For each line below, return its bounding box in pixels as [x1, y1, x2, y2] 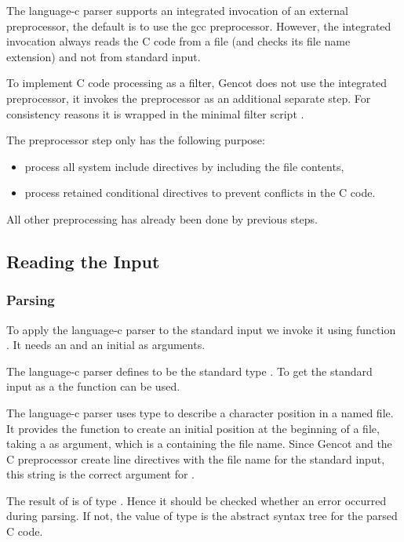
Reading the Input [6, 249, 160, 273]
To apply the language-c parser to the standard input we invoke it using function [6, 321, 396, 337]
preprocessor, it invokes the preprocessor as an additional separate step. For [6, 89, 371, 106]
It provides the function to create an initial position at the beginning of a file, [6, 420, 380, 436]
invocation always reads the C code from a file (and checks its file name [6, 33, 351, 49]
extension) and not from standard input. [6, 48, 201, 64]
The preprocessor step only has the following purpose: [6, 132, 265, 148]
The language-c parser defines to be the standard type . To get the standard [6, 362, 373, 379]
